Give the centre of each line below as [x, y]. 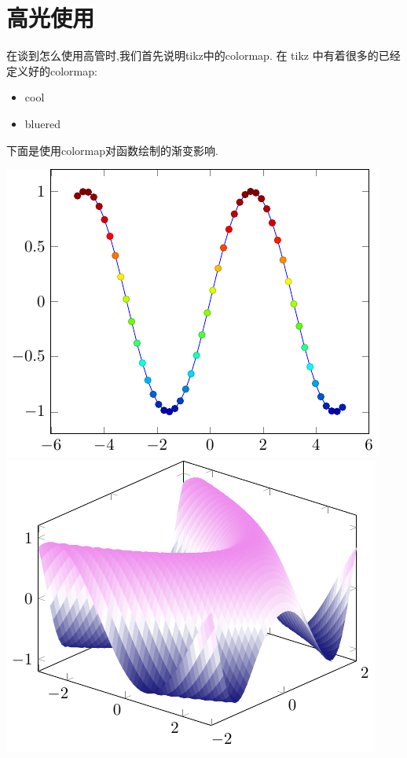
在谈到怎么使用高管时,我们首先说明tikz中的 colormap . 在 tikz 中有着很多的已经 [203, 55]
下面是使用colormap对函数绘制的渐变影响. [112, 150]
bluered [42, 123]
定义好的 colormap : [52, 70]
